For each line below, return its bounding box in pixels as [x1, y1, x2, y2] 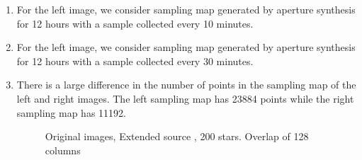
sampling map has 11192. [16, 105, 126, 120]
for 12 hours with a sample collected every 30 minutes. [16, 53, 254, 68]
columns [45, 142, 81, 157]
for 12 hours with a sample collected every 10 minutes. [16, 16, 254, 30]
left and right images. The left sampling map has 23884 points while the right [16, 91, 354, 105]
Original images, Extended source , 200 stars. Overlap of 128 [45, 129, 309, 144]
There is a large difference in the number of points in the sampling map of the [16, 77, 356, 92]
